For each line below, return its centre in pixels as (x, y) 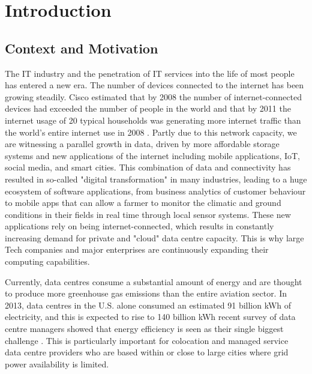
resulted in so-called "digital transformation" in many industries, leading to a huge (156, 179)
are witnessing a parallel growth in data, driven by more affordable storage (142, 144)
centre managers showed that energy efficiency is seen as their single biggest (144, 329)
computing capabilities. (47, 261)
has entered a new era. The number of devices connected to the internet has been (154, 85)
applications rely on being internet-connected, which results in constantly (139, 226)
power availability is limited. (57, 363)
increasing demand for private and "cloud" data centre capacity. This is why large (154, 237)
